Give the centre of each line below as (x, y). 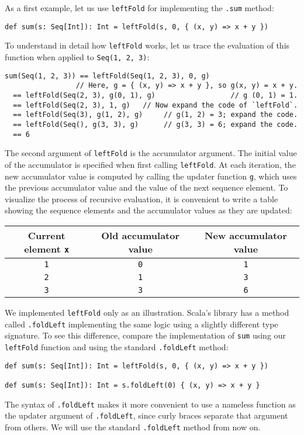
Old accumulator (141, 235)
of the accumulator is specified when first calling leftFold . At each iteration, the (150, 164)
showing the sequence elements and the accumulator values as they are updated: (148, 210)
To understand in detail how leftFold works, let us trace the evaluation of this (147, 45)
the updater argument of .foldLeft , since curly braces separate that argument (146, 415)
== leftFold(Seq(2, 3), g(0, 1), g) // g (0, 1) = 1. (156, 95)
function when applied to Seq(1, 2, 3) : (77, 56)
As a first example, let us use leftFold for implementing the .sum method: (139, 8)
